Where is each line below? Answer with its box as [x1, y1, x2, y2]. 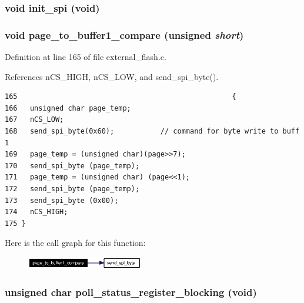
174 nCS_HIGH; [5, 208, 68, 217]
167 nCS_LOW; [5, 115, 64, 124]
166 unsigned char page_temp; [5, 104, 131, 112]
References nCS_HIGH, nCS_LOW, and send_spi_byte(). [5, 70, 219, 82]
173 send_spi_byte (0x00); [5, 196, 119, 205]
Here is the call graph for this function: [5, 237, 146, 249]
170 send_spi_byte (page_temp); [5, 161, 140, 170]
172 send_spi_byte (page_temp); [5, 185, 140, 193]
